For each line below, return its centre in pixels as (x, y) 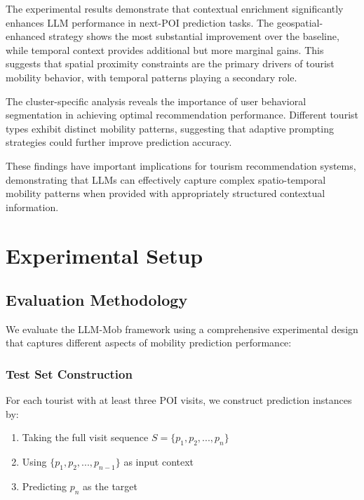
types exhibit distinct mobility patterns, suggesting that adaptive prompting (170, 128)
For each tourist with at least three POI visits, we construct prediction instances (179, 400)
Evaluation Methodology (97, 300)
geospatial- (300, 22)
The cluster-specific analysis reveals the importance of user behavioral (156, 101)
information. (32, 207)
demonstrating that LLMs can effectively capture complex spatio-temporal (166, 179)
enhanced (26, 36)
